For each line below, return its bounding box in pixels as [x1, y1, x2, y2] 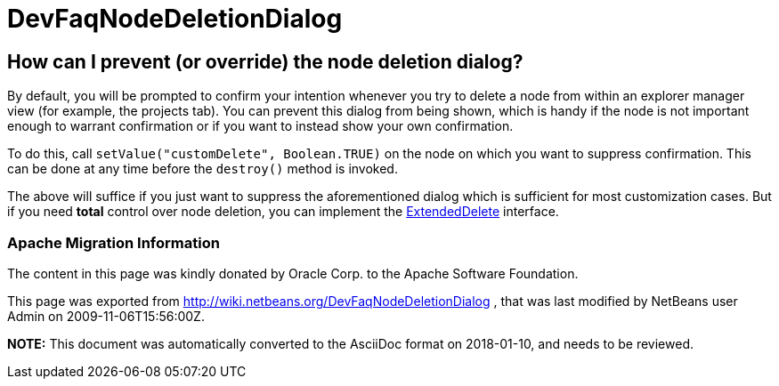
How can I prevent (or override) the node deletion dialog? [7, 50, 523, 73]
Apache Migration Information [7, 233, 220, 252]
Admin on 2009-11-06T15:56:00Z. [7, 308, 205, 324]
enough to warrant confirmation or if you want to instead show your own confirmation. [7, 118, 514, 134]
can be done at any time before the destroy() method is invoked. [7, 161, 398, 177]
